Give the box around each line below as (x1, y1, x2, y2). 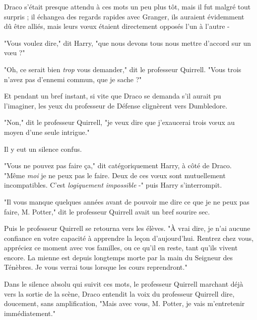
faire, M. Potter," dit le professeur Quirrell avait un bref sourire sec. (4, 206, 210, 216)
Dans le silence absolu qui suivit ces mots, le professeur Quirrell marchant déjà (4, 279, 244, 289)
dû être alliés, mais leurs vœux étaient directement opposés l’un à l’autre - (4, 21, 230, 31)
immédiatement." (4, 308, 56, 318)
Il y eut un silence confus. (4, 143, 82, 154)
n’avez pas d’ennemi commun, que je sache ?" (4, 74, 142, 84)
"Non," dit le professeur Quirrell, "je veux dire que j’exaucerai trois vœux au (4, 117, 235, 127)
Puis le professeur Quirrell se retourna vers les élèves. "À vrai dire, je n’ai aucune (4, 223, 251, 233)
